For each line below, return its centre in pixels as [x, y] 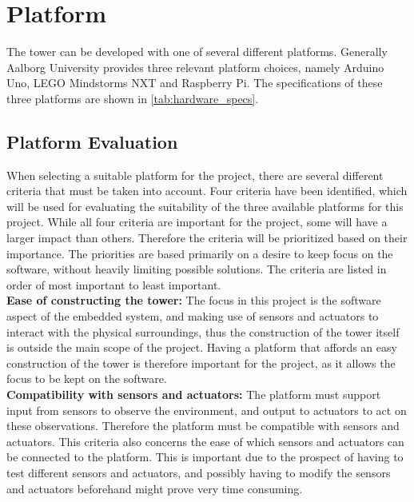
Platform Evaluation [92, 141]
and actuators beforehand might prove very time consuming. [155, 488]
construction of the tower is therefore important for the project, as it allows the [201, 363]
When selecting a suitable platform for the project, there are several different [195, 175]
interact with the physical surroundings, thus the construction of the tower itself [203, 331]
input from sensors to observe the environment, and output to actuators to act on [207, 410]
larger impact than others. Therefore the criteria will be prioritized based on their [207, 238]
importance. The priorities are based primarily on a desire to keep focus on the [200, 253]
